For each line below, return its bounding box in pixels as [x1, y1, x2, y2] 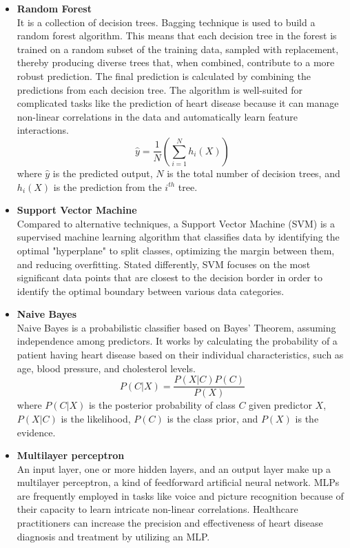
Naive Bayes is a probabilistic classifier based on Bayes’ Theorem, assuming [17, 320, 336, 334]
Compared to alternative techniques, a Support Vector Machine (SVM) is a [17, 216, 335, 230]
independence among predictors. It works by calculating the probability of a [17, 334, 338, 348]
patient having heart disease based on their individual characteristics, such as [17, 347, 344, 362]
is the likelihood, [61, 411, 131, 425]
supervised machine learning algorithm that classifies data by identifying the [17, 230, 340, 244]
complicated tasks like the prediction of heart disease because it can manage [17, 96, 339, 110]
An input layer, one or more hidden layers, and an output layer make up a [17, 461, 331, 476]
